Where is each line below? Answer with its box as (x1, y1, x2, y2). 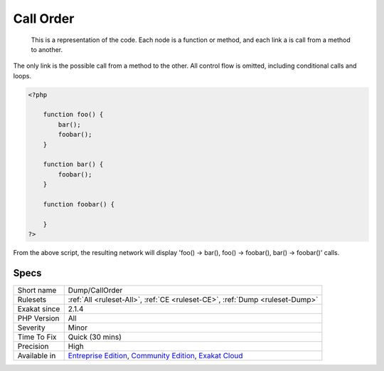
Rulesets (17, 295, 46, 305)
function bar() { (43, 160, 104, 169)
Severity (17, 323, 46, 333)
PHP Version (17, 313, 60, 323)
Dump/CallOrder (68, 286, 123, 296)
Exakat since (17, 304, 60, 314)
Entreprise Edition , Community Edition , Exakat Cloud (68, 351, 243, 361)
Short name (17, 286, 57, 296)
